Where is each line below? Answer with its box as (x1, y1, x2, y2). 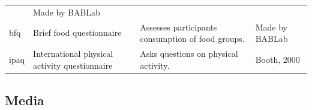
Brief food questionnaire (33, 26, 122, 39)
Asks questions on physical (140, 47, 238, 60)
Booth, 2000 (255, 53, 300, 65)
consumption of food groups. (140, 32, 245, 45)
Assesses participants (140, 20, 217, 33)
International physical (33, 47, 113, 60)
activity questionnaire (33, 59, 113, 71)
